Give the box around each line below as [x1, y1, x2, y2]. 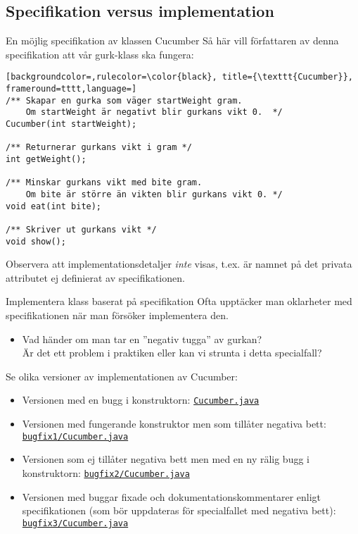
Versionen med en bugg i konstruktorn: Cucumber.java [22, 392, 260, 407]
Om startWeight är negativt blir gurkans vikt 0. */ [25, 107, 283, 118]
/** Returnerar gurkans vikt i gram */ [6, 142, 192, 153]
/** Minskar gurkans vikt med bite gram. [6, 178, 203, 188]
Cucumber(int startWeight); [6, 119, 137, 130]
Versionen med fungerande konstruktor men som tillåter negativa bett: [22, 416, 326, 431]
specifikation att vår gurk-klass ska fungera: [6, 46, 194, 61]
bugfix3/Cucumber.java [22, 518, 129, 528]
